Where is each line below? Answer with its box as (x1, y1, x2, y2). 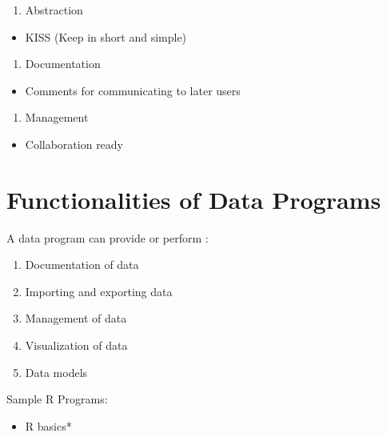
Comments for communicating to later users (25, 82, 241, 98)
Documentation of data (25, 256, 139, 273)
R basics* (25, 417, 72, 434)
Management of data (25, 310, 127, 327)
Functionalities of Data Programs (6, 182, 381, 215)
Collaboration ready (25, 135, 124, 152)
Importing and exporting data (25, 283, 173, 299)
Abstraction (25, 2, 83, 18)
